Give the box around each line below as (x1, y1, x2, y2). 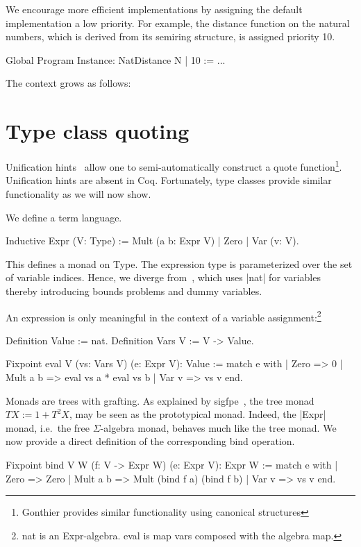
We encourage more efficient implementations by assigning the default (6, 2, 303, 16)
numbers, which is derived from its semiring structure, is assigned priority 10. (6, 29, 335, 44)
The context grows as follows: (6, 76, 131, 90)
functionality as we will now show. (6, 186, 151, 201)
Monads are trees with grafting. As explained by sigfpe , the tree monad (6, 393, 314, 407)
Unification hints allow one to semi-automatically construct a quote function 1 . (6, 158, 342, 174)
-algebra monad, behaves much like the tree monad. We (100, 420, 337, 435)
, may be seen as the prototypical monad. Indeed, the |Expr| (69, 407, 326, 421)
